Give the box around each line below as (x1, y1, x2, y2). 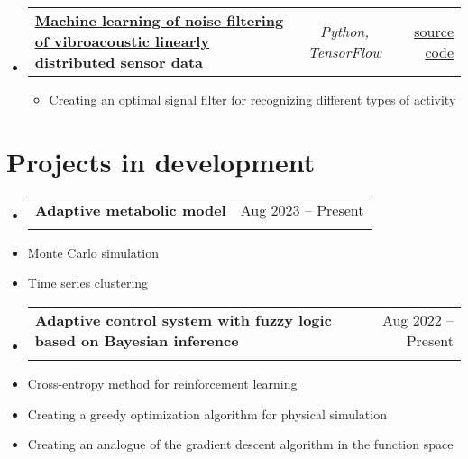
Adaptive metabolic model (34, 198, 226, 220)
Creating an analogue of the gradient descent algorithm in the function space (27, 435, 454, 454)
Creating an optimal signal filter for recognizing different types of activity (49, 90, 456, 108)
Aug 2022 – (381, 308, 454, 330)
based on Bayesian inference (34, 329, 239, 351)
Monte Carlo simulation (27, 243, 159, 262)
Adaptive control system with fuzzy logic (34, 308, 332, 330)
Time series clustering (27, 273, 149, 292)
